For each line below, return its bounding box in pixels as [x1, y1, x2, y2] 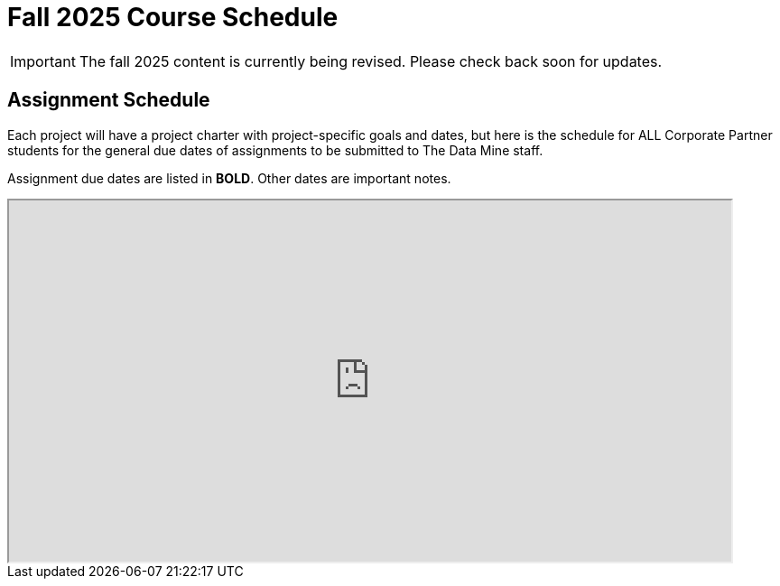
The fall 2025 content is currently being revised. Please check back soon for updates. [79, 51, 663, 70]
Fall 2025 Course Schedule [7, 2, 339, 33]
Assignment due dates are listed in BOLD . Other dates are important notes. [7, 170, 451, 186]
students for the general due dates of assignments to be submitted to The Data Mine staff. [7, 142, 543, 158]
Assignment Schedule [7, 88, 210, 112]
